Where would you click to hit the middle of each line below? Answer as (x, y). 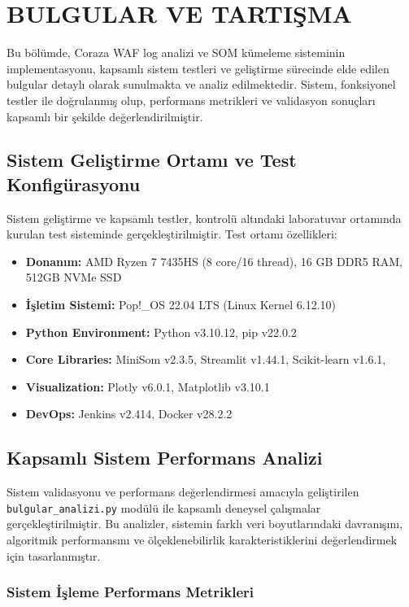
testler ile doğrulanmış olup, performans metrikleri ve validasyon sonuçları (191, 100)
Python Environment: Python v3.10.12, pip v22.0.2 (161, 332)
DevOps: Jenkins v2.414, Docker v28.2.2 (129, 414)
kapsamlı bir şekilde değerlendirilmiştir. (105, 116)
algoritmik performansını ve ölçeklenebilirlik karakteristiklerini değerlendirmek (202, 540)
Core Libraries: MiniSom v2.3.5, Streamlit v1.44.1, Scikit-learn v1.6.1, (206, 359)
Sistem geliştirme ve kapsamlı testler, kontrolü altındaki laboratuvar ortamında (204, 218)
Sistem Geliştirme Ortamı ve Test (152, 160)
